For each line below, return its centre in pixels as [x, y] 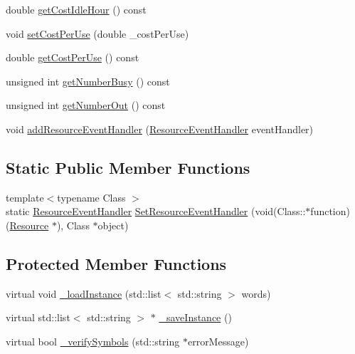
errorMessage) [218, 341]
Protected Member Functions [116, 263]
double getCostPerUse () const [73, 57]
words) [256, 293]
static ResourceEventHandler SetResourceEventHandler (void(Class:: [156, 211]
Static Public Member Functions [128, 167]
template [25, 197]
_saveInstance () [195, 317]
